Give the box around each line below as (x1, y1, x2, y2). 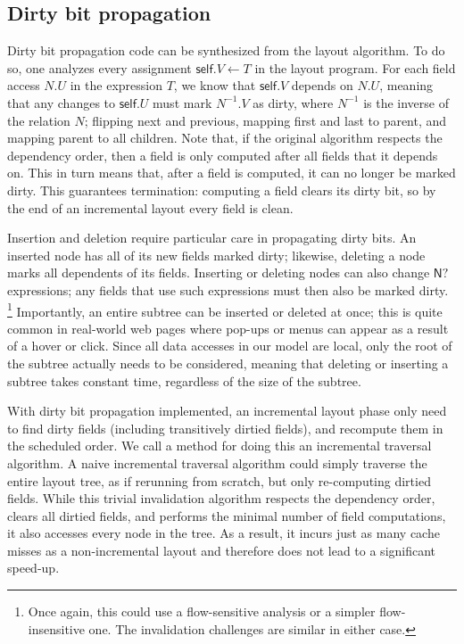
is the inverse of (363, 93, 449, 111)
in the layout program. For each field (254, 58, 456, 77)
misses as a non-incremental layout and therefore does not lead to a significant (7, 541, 436, 559)
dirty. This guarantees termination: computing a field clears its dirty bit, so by (7, 180, 436, 199)
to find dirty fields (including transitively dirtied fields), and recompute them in (7, 418, 443, 437)
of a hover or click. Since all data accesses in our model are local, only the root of (7, 336, 452, 355)
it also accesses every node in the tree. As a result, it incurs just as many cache (7, 524, 440, 542)
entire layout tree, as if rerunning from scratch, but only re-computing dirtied (7, 471, 431, 490)
